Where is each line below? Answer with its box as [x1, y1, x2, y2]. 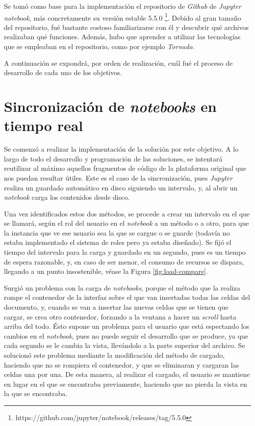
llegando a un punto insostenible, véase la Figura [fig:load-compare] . [4, 266, 208, 276]
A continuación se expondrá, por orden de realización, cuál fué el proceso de [4, 57, 233, 68]
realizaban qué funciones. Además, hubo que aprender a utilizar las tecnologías [4, 31, 241, 42]
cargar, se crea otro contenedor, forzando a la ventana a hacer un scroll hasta [4, 311, 236, 321]
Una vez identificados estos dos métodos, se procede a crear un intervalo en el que [4, 208, 250, 218]
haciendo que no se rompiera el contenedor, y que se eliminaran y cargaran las [4, 359, 239, 370]
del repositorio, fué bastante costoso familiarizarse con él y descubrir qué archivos [4, 22, 249, 32]
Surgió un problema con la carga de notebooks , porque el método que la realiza [4, 282, 240, 293]
